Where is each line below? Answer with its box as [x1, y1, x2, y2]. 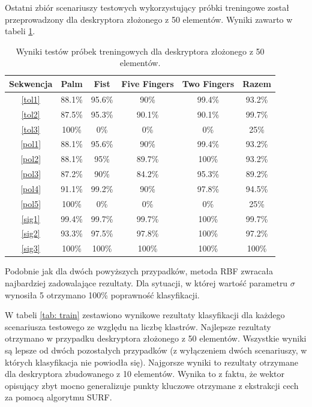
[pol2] [20, 152, 41, 165]
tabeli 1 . [5, 25, 35, 37]
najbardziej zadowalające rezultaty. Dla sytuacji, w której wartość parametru [5, 276, 288, 289]
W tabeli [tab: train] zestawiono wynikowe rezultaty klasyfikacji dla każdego [5, 309, 285, 321]
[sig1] [21, 212, 40, 225]
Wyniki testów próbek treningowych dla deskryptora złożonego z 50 [16, 44, 265, 57]
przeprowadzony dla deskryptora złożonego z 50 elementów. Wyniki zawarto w [5, 13, 293, 25]
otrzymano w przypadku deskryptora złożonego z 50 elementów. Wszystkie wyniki [5, 332, 307, 345]
